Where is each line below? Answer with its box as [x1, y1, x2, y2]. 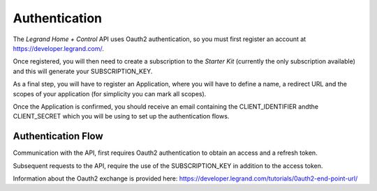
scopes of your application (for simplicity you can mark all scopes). [13, 89, 207, 98]
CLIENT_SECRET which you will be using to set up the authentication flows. [13, 112, 230, 121]
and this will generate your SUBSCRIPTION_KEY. [13, 67, 153, 75]
